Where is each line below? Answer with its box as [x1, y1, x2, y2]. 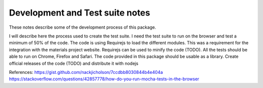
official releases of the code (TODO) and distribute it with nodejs [9, 60, 139, 66]
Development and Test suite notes [9, 7, 150, 18]
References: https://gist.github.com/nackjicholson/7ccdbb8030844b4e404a [9, 69, 163, 75]
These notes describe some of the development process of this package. [9, 24, 156, 30]
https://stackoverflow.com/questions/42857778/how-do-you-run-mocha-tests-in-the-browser [9, 76, 200, 82]
